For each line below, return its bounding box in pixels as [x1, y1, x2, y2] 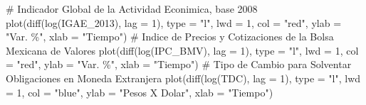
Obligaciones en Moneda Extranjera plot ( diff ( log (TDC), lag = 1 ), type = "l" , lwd [6, 70, 361, 85]
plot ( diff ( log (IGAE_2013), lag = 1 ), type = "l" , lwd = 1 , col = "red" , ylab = [6, 15, 342, 30]
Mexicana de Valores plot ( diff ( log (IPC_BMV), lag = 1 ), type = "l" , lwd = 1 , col [6, 43, 359, 57]
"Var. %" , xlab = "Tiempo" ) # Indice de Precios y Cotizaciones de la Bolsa [6, 29, 334, 44]
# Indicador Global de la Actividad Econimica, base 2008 [6, 1, 258, 16]
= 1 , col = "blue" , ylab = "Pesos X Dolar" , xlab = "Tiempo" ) [6, 84, 273, 99]
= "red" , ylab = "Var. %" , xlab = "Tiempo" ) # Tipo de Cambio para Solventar [6, 57, 352, 72]
